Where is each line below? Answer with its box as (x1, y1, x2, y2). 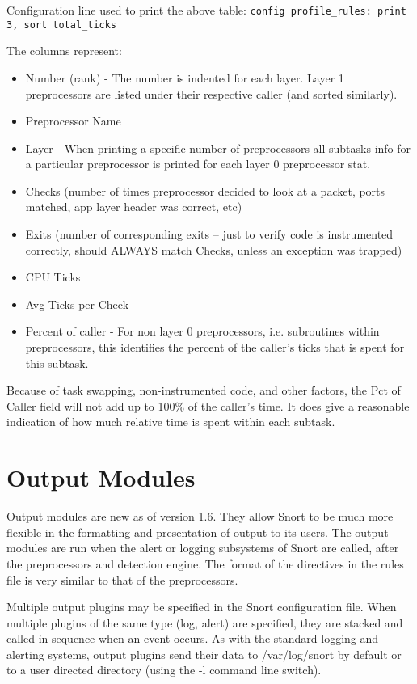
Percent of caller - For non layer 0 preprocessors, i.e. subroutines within (25, 323, 380, 340)
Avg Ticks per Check (25, 295, 129, 312)
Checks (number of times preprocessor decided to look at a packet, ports (25, 182, 385, 199)
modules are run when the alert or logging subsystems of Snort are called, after (6, 539, 399, 556)
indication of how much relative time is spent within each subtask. (6, 413, 335, 430)
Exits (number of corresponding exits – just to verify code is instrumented (25, 226, 394, 243)
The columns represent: (6, 42, 122, 59)
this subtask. (25, 354, 89, 371)
